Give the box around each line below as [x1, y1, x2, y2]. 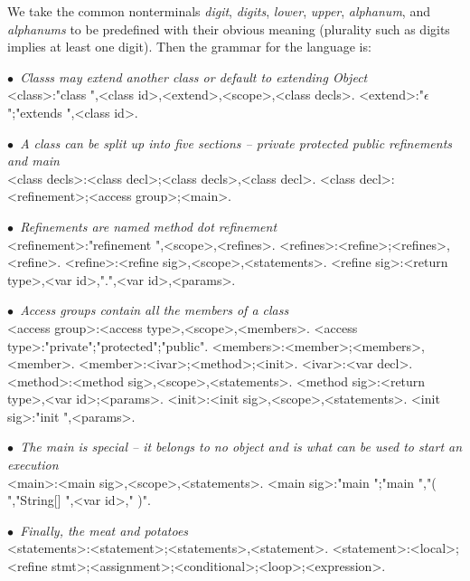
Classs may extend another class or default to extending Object [20, 67, 368, 86]
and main [7, 151, 60, 170]
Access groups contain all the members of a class [20, 300, 289, 319]
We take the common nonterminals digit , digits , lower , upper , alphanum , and [7, 2, 430, 20]
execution [7, 455, 59, 474]
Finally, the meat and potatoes [20, 520, 189, 539]
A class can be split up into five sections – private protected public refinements [20, 133, 453, 152]
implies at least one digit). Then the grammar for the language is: [7, 37, 371, 56]
